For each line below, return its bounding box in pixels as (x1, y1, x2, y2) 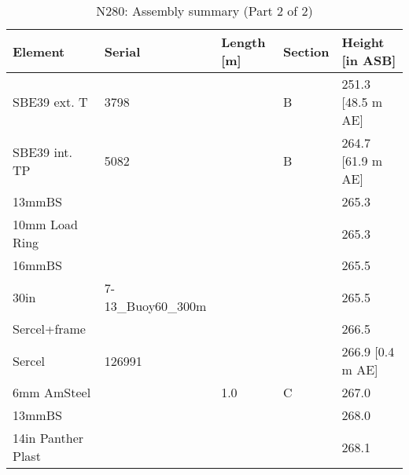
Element (13, 42, 65, 60)
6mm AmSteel (13, 383, 91, 401)
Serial (104, 42, 141, 60)
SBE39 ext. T (13, 93, 88, 111)
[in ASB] (341, 51, 396, 69)
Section (282, 42, 330, 60)
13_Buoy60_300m (104, 297, 207, 315)
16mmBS (13, 256, 62, 274)
